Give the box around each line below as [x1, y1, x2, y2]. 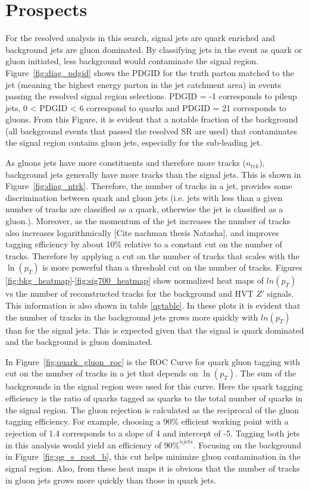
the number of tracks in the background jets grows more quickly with [5, 310, 258, 323]
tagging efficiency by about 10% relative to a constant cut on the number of [5, 238, 282, 250]
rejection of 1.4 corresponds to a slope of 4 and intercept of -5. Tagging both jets [5, 426, 300, 439]
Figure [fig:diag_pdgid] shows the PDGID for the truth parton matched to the [5, 66, 294, 78]
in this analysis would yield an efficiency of [5, 438, 161, 451]
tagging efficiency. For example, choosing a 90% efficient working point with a [5, 415, 289, 428]
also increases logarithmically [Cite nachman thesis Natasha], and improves [5, 226, 279, 238]
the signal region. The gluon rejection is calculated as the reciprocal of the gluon [5, 403, 299, 416]
